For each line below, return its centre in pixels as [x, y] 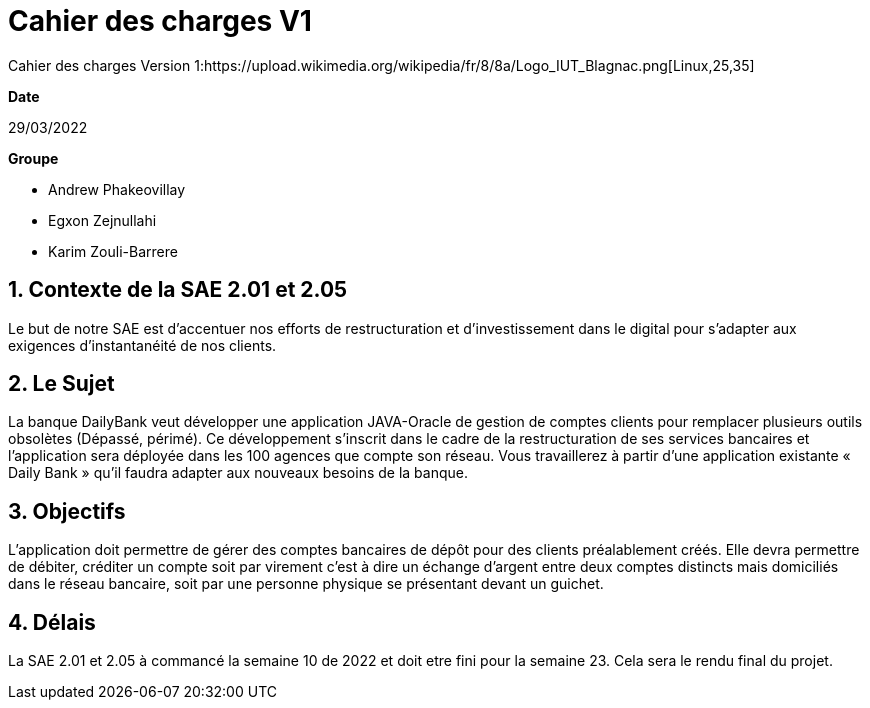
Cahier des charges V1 [160, 21]
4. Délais [52, 622]
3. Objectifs [67, 511]
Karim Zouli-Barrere [113, 251]
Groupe [33, 158]
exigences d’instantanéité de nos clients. [142, 345]
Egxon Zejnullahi [102, 220]
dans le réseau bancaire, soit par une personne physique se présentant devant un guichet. [306, 584]
